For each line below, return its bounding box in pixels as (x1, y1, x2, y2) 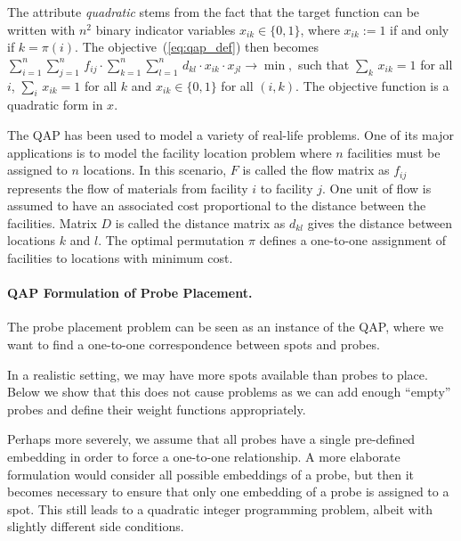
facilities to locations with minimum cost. (7, 248, 233, 266)
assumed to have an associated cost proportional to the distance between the (7, 196, 426, 215)
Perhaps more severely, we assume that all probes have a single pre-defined (7, 430, 416, 448)
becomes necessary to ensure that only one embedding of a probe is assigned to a (7, 482, 449, 501)
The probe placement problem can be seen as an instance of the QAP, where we (7, 317, 444, 336)
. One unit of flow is (322, 178, 432, 197)
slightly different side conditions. (7, 517, 184, 536)
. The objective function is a (295, 76, 449, 94)
